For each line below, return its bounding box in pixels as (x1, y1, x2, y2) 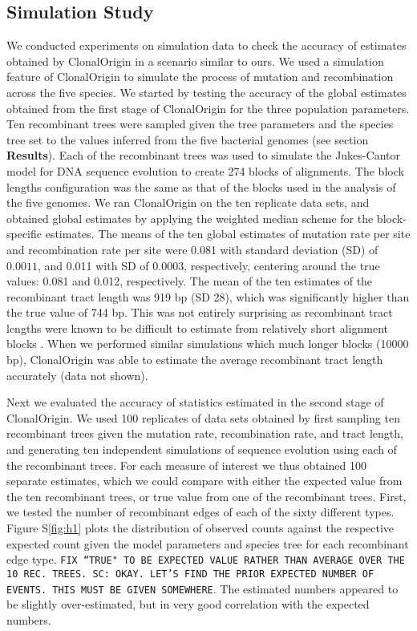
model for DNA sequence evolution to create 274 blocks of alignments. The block (6, 162, 404, 179)
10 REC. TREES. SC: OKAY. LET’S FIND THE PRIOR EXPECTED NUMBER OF (6, 568, 374, 580)
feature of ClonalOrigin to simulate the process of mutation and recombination (6, 68, 394, 85)
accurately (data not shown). (6, 366, 148, 383)
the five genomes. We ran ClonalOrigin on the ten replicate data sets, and (6, 194, 370, 211)
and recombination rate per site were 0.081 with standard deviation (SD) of (6, 241, 379, 257)
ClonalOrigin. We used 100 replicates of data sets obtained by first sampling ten (6, 409, 400, 426)
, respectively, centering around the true (184, 257, 380, 273)
